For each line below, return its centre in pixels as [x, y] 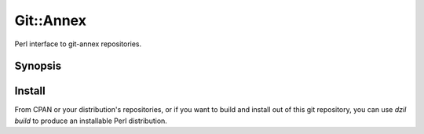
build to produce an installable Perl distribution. [91, 121]
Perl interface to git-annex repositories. [78, 44]
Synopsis [38, 66]
